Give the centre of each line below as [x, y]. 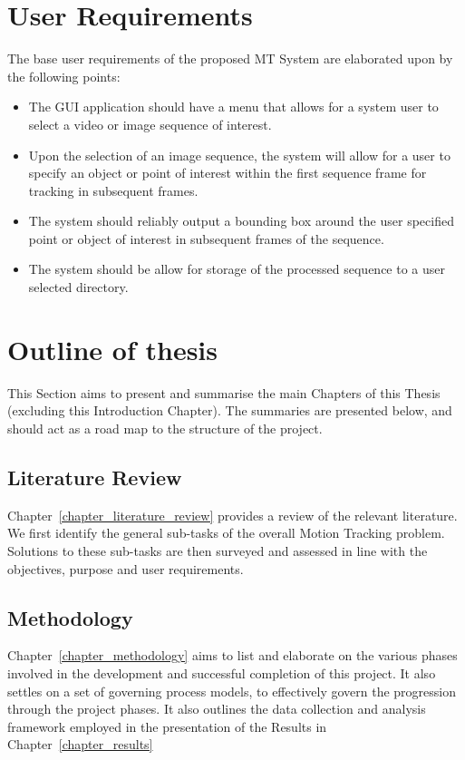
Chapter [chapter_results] [80, 744]
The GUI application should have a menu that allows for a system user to [233, 107]
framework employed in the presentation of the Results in [167, 726]
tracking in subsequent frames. [113, 190]
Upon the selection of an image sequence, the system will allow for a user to [239, 155]
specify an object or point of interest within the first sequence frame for [228, 173]
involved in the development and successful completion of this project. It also [222, 672]
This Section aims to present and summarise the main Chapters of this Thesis [224, 392]
